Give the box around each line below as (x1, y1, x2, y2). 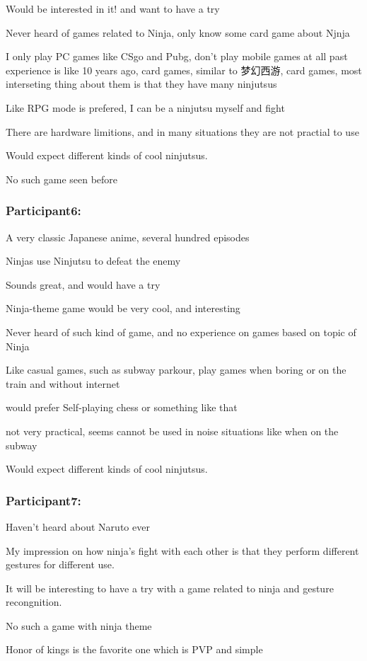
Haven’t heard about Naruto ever (6, 519, 150, 534)
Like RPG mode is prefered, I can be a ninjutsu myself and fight (6, 100, 285, 115)
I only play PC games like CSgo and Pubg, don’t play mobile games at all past (6, 49, 348, 64)
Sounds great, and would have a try (6, 277, 161, 292)
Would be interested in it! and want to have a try (6, 1, 220, 16)
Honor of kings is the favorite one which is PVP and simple (6, 642, 263, 657)
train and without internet (6, 376, 120, 391)
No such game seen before (6, 171, 118, 186)
